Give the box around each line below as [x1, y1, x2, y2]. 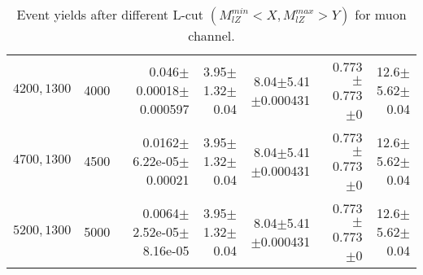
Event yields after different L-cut [16, 5, 203, 24]
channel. [188, 26, 235, 45]
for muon [355, 5, 407, 24]
